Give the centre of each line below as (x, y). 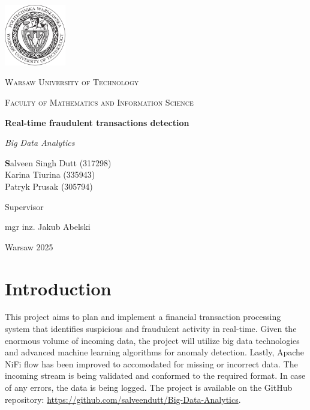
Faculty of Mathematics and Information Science (99, 102)
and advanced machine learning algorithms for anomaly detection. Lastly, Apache (155, 352)
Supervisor (24, 206)
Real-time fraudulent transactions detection (97, 122)
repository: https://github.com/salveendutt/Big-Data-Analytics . (123, 399)
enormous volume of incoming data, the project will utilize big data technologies (152, 340)
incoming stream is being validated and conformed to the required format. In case (155, 375)
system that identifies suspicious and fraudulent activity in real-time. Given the (151, 329)
